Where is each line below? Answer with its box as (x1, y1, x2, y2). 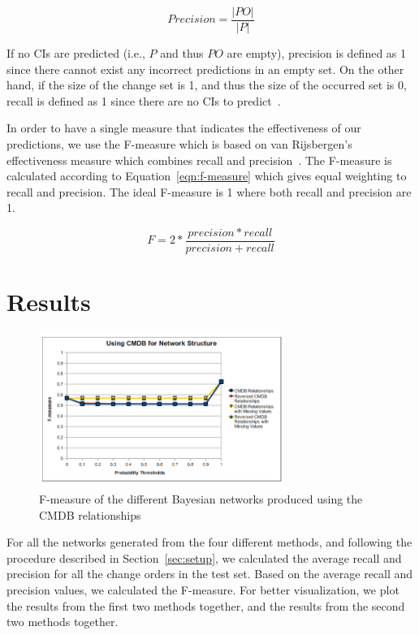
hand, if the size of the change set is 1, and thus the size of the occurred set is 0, (6, 76, 407, 93)
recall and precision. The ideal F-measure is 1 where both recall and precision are (6, 183, 412, 200)
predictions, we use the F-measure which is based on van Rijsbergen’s (6, 136, 352, 153)
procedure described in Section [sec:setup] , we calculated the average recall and (6, 549, 402, 566)
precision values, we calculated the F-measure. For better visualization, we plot (6, 581, 400, 598)
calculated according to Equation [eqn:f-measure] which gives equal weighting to (6, 167, 407, 184)
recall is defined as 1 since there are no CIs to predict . (6, 92, 281, 109)
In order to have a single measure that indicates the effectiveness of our (6, 119, 361, 136)
